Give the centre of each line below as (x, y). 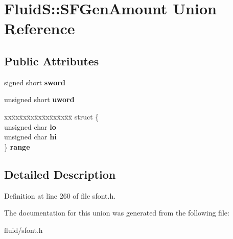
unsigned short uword (39, 99)
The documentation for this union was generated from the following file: (117, 213)
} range (17, 146)
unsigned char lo (30, 126)
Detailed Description (60, 174)
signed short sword (35, 82)
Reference (40, 28)
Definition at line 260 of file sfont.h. (60, 195)
